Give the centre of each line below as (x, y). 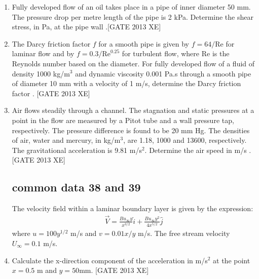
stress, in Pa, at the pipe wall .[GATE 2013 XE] (86, 27)
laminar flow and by (43, 53)
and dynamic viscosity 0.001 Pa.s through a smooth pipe (163, 73)
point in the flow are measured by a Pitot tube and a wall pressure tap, (123, 120)
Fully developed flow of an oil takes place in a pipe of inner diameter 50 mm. (131, 7)
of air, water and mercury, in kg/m (66, 140)
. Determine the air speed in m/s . (198, 150)
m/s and (83, 233)
